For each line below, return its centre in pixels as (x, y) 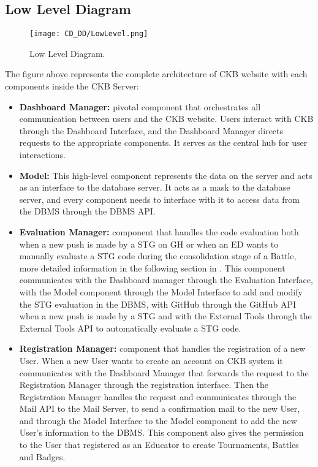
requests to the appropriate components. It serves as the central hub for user (163, 142)
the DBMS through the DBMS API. (87, 211)
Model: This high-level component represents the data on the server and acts (166, 175)
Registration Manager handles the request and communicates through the (158, 396)
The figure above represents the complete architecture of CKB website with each (156, 74)
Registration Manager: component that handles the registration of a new (162, 348)
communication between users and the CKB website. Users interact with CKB (166, 119)
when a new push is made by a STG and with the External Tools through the (165, 316)
